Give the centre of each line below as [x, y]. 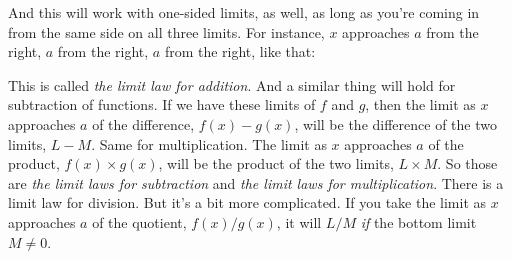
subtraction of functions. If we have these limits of [162, 104]
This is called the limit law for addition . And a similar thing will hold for [232, 84]
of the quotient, [139, 221]
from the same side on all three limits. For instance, [166, 31]
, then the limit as [420, 104]
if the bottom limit [418, 221]
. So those [467, 163]
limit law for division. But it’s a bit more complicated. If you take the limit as [247, 202]
